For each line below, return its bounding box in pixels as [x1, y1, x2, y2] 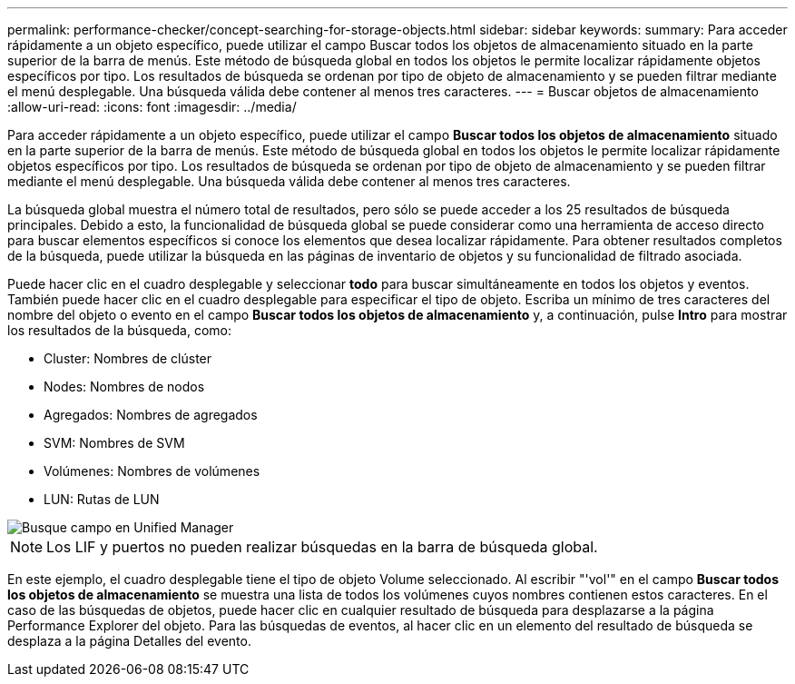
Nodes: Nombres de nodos [44, 379, 205, 394]
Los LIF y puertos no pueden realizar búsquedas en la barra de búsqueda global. [46, 538, 598, 556]
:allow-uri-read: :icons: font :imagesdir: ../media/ [7, 99, 297, 114]
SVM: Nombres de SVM [44, 435, 185, 451]
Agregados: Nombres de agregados [44, 407, 258, 422]
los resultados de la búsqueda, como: [7, 322, 231, 338]
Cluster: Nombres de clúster [44, 351, 212, 366]
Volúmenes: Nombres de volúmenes [44, 463, 260, 479]
